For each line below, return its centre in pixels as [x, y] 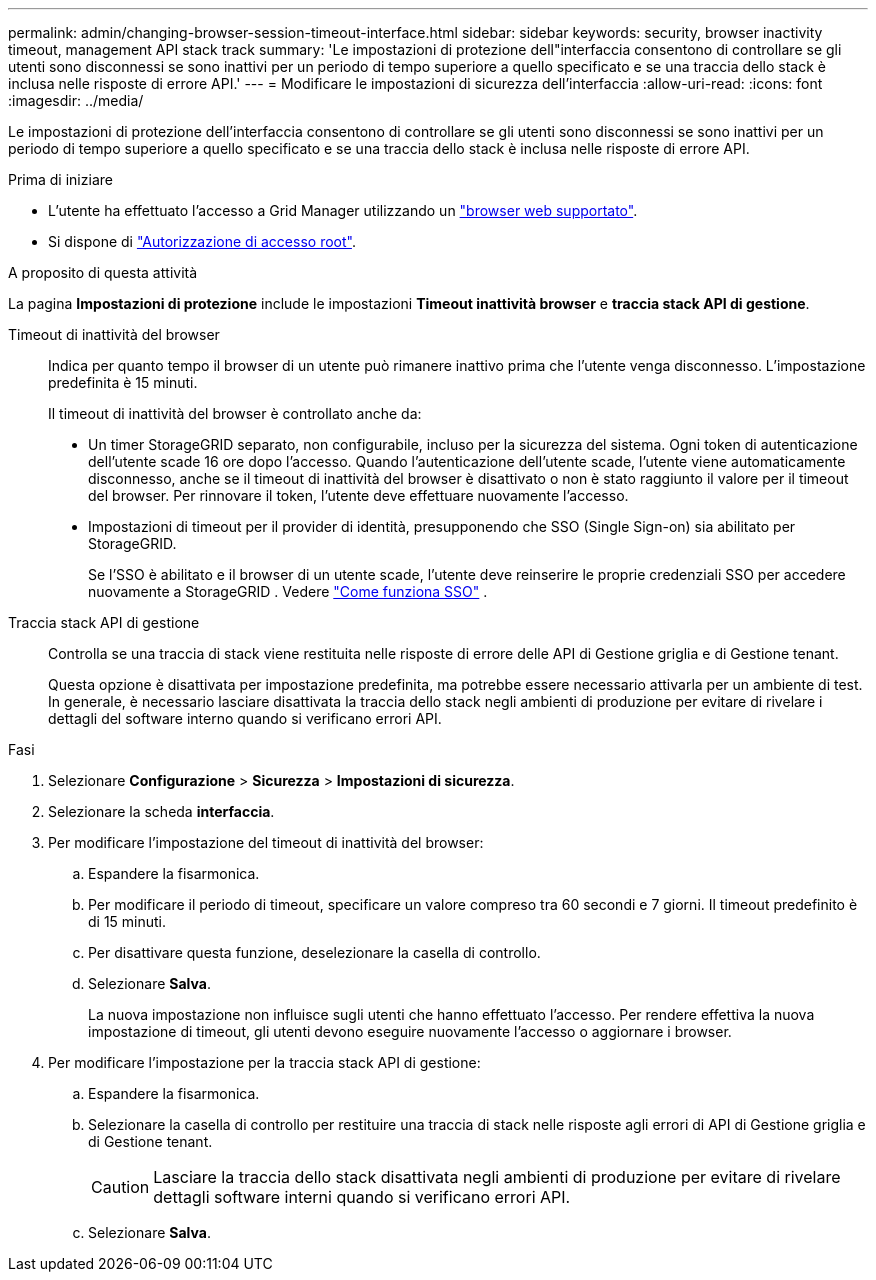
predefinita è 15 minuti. [123, 382]
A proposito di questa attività [103, 272]
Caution [120, 1187]
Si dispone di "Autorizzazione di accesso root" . [202, 241]
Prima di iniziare [60, 179]
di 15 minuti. [127, 921]
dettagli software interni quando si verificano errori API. [362, 1197]
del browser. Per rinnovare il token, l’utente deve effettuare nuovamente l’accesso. [358, 495]
